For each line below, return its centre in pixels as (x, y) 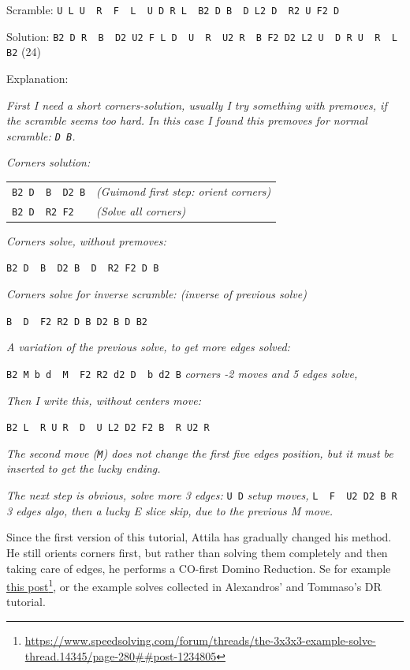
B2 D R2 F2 (43, 212)
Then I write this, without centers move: (104, 400)
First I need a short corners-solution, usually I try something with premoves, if (197, 105)
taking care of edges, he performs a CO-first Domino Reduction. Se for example (199, 568)
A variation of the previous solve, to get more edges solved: (148, 347)
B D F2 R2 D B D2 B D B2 (77, 322)
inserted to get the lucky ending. (84, 468)
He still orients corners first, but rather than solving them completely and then (197, 552)
